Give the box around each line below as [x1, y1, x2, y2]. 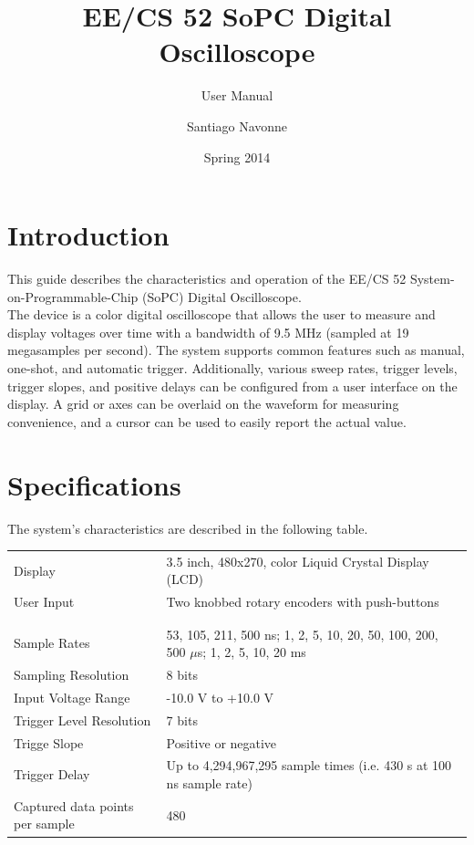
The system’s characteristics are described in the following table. [7, 518, 368, 537]
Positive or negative [166, 733, 277, 752]
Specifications [7, 465, 181, 503]
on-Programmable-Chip [7, 287, 139, 306]
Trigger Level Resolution [14, 710, 151, 729]
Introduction [7, 216, 170, 254]
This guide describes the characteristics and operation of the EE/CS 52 [7, 269, 407, 288]
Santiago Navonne [186, 116, 288, 135]
